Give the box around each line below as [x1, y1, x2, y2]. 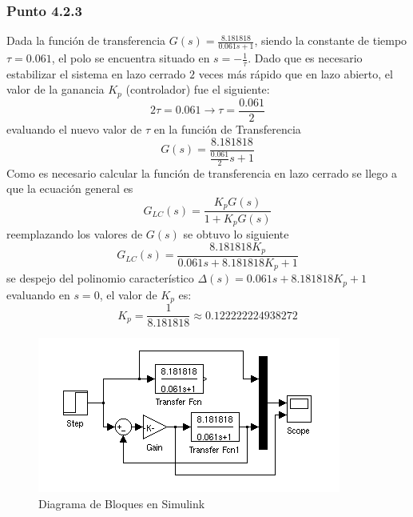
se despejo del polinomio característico [6, 270, 194, 287]
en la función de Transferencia [153, 120, 301, 137]
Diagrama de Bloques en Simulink [38, 495, 205, 512]
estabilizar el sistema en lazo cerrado [6, 65, 186, 82]
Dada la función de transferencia [6, 32, 166, 49]
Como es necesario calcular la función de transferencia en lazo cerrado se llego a [6, 164, 397, 181]
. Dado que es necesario [248, 50, 363, 66]
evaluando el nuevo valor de [6, 120, 142, 137]
